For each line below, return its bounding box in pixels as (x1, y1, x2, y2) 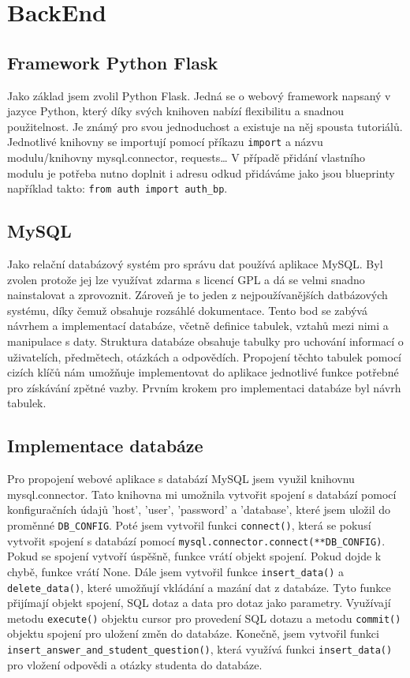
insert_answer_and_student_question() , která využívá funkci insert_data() (7, 641, 393, 657)
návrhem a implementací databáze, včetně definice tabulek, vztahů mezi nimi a (7, 317, 389, 334)
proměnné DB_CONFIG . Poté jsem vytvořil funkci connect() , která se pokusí (7, 516, 371, 533)
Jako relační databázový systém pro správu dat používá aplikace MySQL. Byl (7, 256, 383, 272)
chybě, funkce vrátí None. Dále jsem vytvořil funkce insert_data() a (7, 563, 345, 579)
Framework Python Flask (7, 50, 218, 74)
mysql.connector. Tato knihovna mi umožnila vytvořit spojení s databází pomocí (7, 485, 397, 502)
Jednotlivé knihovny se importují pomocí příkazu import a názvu (7, 133, 323, 150)
